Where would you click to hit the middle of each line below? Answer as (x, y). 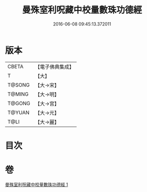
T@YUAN (19, 112)
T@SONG (19, 85)
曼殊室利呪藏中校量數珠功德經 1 (37, 184)
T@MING (18, 94)
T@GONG (19, 103)
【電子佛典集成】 (54, 67)
